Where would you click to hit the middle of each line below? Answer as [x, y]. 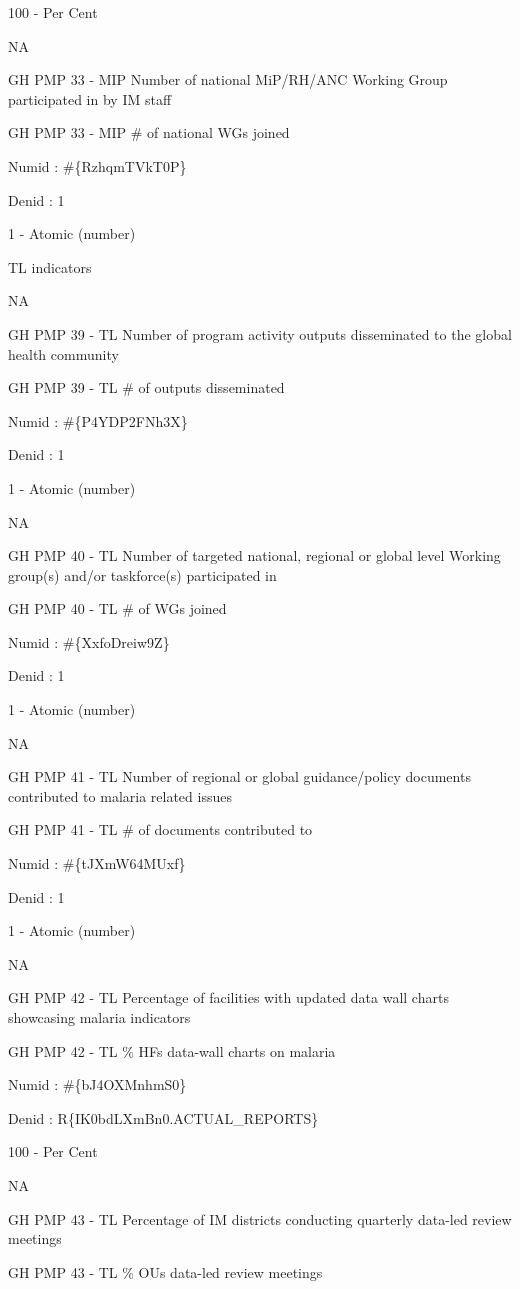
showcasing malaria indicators [99, 1017]
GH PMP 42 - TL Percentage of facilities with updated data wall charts [228, 997]
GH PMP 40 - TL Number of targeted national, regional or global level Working [254, 555]
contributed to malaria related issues [120, 795]
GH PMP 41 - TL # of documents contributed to [160, 829]
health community [63, 353]
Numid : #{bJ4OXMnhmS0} [97, 1084]
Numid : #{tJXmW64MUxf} [97, 863]
